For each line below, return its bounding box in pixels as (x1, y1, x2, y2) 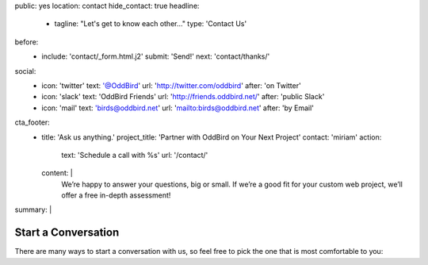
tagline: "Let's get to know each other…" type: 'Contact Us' (54, 19, 247, 29)
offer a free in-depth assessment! (61, 190, 171, 200)
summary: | (14, 205, 52, 214)
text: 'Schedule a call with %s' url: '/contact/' (61, 150, 208, 159)
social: (14, 66, 36, 75)
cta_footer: (14, 117, 51, 127)
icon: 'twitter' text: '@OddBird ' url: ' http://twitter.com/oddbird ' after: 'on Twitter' (41, 80, 301, 90)
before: (14, 36, 39, 47)
